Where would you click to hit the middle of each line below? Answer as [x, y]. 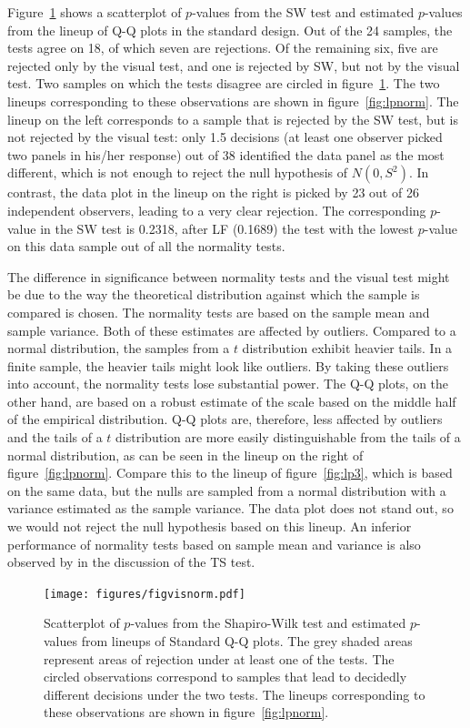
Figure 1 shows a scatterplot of [95, 12]
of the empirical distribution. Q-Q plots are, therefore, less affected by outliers [225, 419]
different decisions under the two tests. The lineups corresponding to [235, 694]
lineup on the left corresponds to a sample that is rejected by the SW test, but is [233, 119]
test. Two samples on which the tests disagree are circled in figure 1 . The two [224, 83]
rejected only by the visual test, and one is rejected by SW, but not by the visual [234, 65]
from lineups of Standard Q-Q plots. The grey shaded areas [247, 641]
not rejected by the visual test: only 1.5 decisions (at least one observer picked [225, 137]
